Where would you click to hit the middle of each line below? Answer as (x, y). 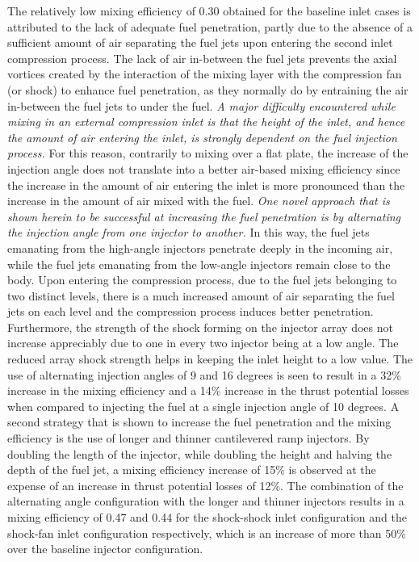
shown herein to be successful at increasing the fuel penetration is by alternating (204, 216)
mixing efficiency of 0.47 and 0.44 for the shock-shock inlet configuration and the (207, 517)
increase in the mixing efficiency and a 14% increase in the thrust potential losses (208, 390)
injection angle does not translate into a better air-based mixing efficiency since (204, 168)
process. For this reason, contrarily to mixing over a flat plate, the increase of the (208, 153)
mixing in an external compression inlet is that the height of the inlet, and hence (206, 122)
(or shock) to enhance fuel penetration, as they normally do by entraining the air (208, 89)
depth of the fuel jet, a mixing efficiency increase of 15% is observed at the (192, 470)
